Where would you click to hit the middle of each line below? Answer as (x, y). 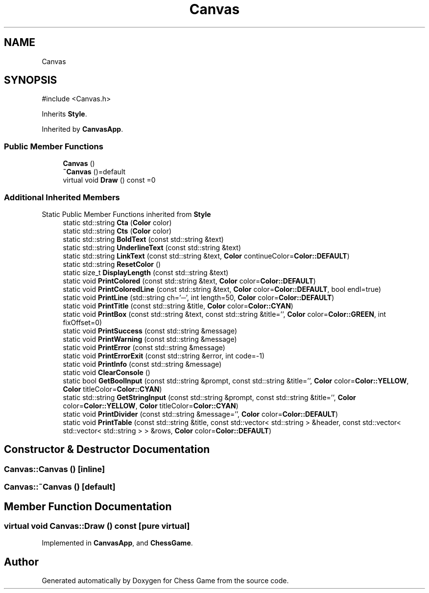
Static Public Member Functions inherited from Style (126, 214)
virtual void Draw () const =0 (109, 180)
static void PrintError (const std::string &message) (144, 347)
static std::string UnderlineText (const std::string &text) (152, 247)
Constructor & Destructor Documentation (107, 450)
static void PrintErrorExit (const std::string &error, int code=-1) (164, 356)
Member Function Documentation (88, 506)
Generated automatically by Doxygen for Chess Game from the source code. (165, 581)
